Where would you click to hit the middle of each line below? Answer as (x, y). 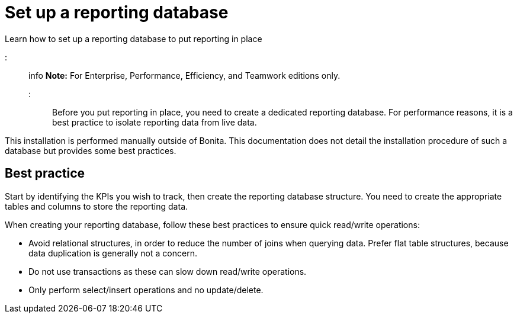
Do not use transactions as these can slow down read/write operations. (168, 271)
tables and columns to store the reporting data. (97, 206)
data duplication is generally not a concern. (113, 253)
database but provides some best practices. (91, 150)
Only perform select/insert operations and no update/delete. (146, 290)
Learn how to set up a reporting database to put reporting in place (134, 38)
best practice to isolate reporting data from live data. (155, 122)
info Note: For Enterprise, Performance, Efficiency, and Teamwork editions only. (184, 75)
